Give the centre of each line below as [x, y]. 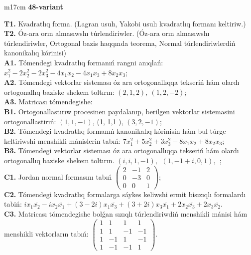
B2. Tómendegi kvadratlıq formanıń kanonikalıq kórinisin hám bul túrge [115, 131]
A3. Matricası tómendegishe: [48, 102]
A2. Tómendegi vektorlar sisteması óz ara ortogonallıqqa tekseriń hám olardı [122, 82]
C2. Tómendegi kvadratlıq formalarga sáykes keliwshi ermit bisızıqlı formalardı [125, 194]
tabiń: [13, 204]
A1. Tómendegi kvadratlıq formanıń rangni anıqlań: [84, 62]
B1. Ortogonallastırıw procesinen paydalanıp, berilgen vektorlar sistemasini [120, 111]
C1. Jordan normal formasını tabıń [58, 176]
